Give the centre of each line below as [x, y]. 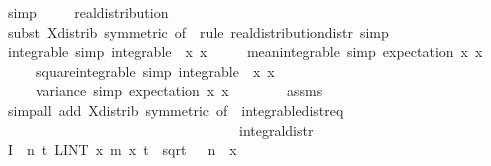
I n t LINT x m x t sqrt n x [122, 149]
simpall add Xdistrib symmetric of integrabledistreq [175, 109]
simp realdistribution [88, 12]
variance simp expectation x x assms [179, 90]
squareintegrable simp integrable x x [155, 70]
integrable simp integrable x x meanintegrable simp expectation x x [245, 51]
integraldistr [276, 129]
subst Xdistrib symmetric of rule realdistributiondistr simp [198, 31]
